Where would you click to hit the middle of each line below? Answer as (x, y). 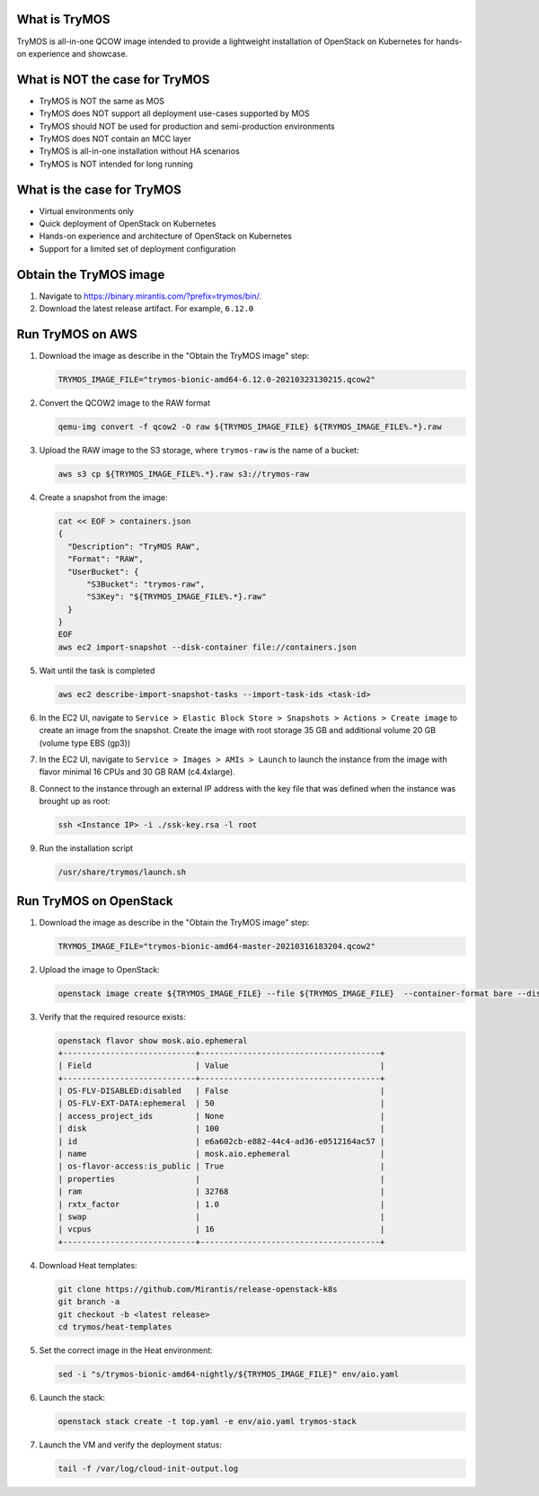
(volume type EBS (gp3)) (84, 743)
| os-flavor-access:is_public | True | (221, 1166)
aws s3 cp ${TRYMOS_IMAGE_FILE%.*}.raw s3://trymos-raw (184, 474)
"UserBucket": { (103, 572)
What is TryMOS (64, 19)
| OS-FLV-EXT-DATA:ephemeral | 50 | (221, 1103)
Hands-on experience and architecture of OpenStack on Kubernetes (165, 236)
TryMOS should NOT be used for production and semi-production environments (187, 126)
